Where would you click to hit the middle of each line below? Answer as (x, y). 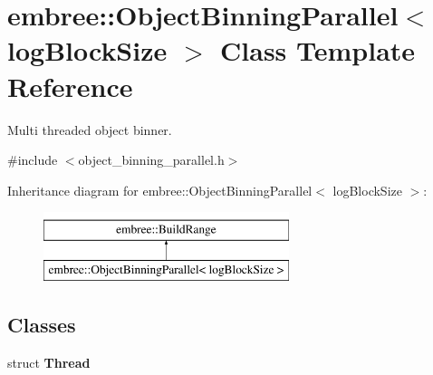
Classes (42, 324)
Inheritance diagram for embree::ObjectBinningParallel (160, 190)
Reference (70, 86)
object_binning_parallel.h (151, 160)
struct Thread (49, 362)
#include (33, 160)
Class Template (318, 50)
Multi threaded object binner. (90, 129)
